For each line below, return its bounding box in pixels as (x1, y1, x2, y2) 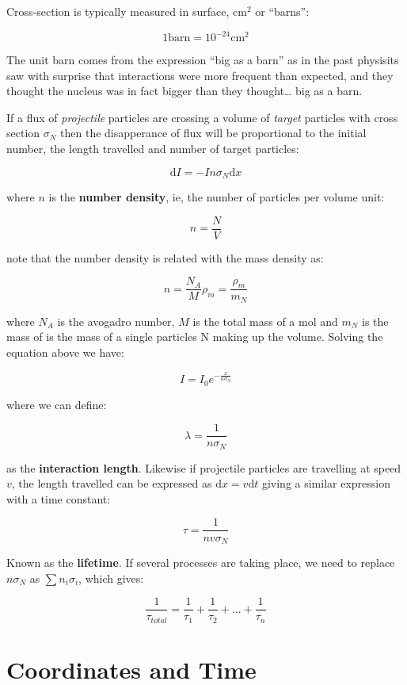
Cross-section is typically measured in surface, (6, 3, 230, 19)
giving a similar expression (261, 475, 391, 492)
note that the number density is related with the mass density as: (6, 249, 324, 266)
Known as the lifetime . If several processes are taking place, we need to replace (6, 553, 395, 570)
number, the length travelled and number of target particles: (6, 140, 299, 157)
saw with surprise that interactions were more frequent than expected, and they (6, 67, 394, 83)
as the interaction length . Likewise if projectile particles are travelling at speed (6, 459, 401, 476)
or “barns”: (255, 3, 310, 19)
